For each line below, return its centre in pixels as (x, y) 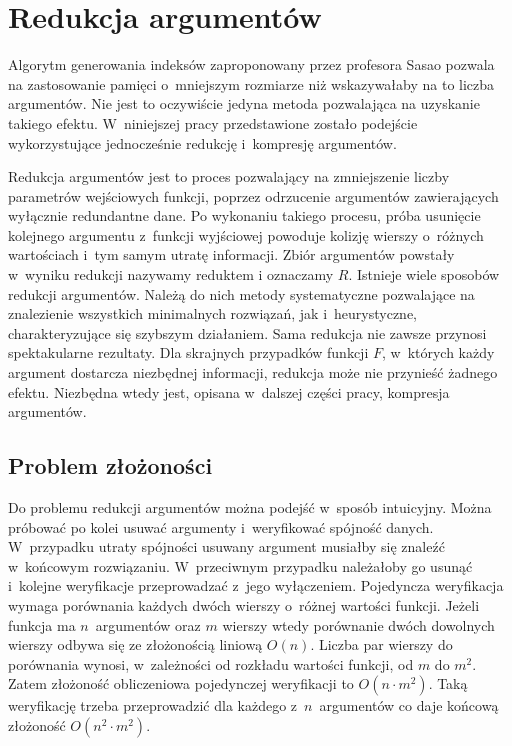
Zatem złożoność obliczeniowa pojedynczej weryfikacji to (181, 683)
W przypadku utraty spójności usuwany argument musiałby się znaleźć (226, 546)
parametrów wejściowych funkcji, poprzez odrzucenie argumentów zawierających (253, 195)
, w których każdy (438, 352)
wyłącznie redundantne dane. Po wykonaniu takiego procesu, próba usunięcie (244, 215)
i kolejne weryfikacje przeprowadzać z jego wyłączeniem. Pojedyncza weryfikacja (256, 585)
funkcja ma (42, 624)
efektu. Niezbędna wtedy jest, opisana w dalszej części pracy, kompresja (229, 391)
